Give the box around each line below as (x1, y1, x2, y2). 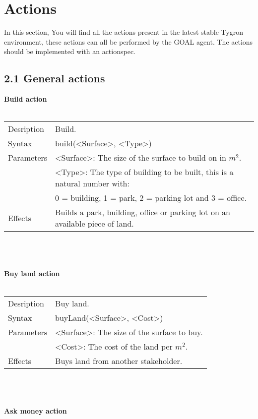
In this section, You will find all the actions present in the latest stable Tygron (4, 27, 243, 37)
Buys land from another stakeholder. (55, 355, 183, 367)
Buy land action (4, 268, 60, 279)
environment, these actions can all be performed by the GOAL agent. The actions (4, 36, 253, 47)
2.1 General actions (4, 70, 105, 86)
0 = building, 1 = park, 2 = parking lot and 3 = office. (55, 192, 247, 204)
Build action (4, 94, 47, 104)
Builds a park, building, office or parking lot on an (55, 206, 231, 218)
